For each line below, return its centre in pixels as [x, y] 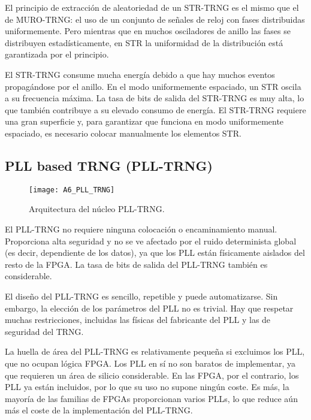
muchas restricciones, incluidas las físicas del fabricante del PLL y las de [138, 320]
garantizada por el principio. [57, 54]
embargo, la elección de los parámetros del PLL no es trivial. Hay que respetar [149, 308]
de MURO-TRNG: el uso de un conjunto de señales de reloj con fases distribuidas [155, 19]
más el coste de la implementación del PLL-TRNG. [99, 410]
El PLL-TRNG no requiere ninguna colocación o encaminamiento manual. [141, 229]
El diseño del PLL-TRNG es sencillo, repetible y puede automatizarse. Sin [141, 296]
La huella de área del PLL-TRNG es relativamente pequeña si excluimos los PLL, [155, 351]
